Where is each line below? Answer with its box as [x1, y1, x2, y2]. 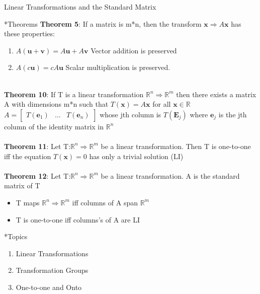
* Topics [4, 231, 28, 242]
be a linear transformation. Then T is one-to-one [101, 140, 251, 151]
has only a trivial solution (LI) [89, 151, 184, 161]
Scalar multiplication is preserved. [65, 62, 170, 72]
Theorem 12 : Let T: [4, 170, 71, 181]
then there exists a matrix [176, 89, 256, 99]
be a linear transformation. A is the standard [101, 170, 240, 181]
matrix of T [4, 180, 40, 191]
